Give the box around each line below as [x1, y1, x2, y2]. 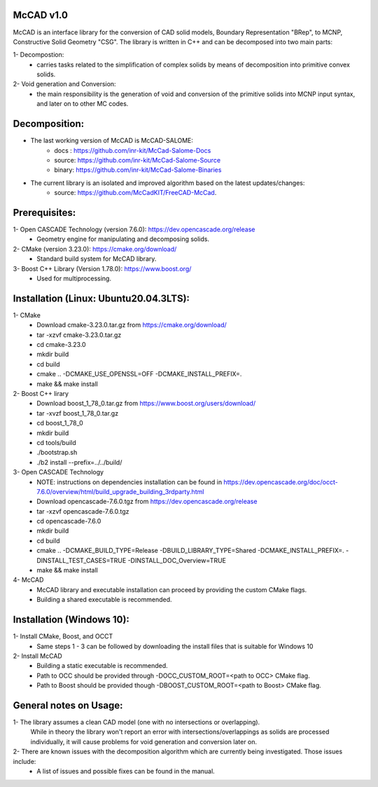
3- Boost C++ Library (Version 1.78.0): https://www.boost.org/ [13, 264, 192, 273]
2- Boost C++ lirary [13, 390, 69, 397]
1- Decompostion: [13, 50, 64, 59]
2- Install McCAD [13, 652, 62, 660]
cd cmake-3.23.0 [36, 341, 87, 349]
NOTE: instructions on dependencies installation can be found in [36, 477, 223, 486]
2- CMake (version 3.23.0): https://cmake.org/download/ [13, 245, 177, 253]
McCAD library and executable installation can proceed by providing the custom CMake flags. [36, 585, 307, 594]
